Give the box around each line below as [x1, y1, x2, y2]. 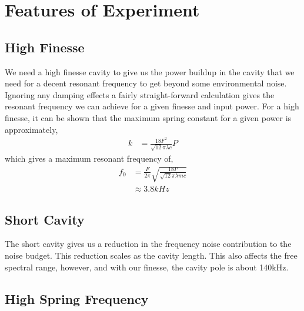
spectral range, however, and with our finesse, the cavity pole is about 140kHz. [5, 260, 289, 273]
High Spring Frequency [5, 289, 149, 307]
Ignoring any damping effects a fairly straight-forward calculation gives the [5, 88, 275, 101]
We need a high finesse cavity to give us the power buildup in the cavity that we [5, 65, 295, 78]
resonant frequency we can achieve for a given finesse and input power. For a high [5, 100, 299, 112]
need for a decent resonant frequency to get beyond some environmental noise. [5, 77, 287, 89]
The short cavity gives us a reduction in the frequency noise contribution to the [5, 238, 292, 250]
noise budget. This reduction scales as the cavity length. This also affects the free [5, 249, 298, 261]
